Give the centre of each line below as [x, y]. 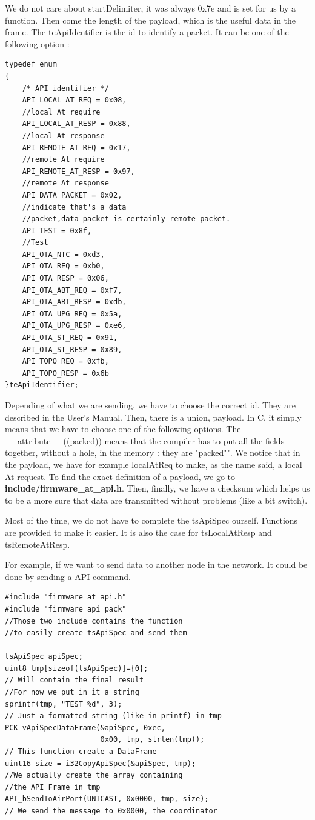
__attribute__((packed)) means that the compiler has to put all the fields [145, 440]
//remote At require [63, 160]
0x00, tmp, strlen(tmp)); [152, 740]
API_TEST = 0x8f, [57, 231]
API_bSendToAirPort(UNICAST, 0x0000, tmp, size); [107, 799]
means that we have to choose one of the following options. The [123, 429]
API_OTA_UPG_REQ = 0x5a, [72, 314]
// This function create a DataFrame [81, 752]
